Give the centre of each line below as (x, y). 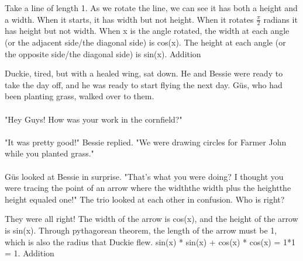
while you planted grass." (49, 153)
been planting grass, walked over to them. (80, 96)
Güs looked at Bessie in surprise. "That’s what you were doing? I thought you (144, 176)
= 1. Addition (30, 253)
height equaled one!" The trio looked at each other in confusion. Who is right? (145, 199)
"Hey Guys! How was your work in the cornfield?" (94, 119)
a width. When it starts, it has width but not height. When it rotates (129, 19)
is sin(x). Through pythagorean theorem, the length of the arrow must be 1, (141, 230)
